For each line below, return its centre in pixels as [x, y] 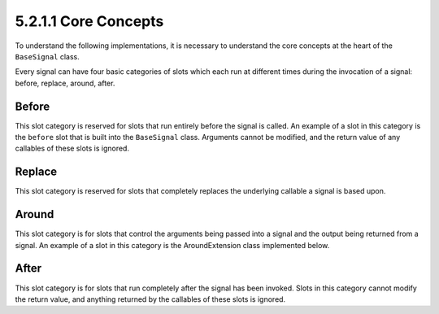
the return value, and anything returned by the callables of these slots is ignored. [150, 299]
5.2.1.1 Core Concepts [89, 21]
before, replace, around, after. [65, 83]
